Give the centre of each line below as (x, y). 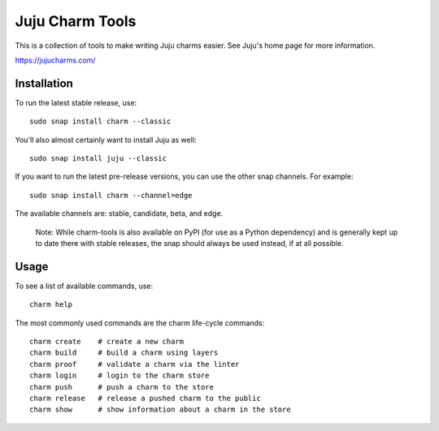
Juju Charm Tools (76, 21)
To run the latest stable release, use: (76, 102)
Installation (44, 83)
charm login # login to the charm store (120, 376)
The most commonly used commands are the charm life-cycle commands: (139, 323)
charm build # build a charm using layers (124, 353)
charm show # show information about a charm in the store (161, 409)
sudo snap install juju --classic (98, 159)
